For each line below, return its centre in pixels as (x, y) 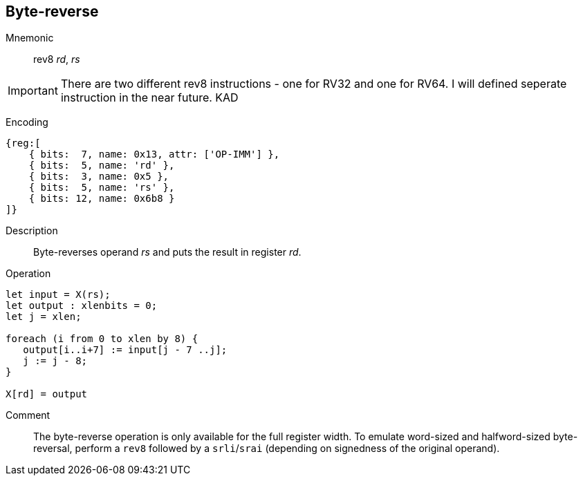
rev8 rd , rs (57, 59)
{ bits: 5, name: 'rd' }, (102, 166)
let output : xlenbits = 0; (82, 306)
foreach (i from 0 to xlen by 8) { (102, 339)
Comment (28, 415)
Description (32, 231)
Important (33, 91)
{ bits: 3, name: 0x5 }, (99, 177)
